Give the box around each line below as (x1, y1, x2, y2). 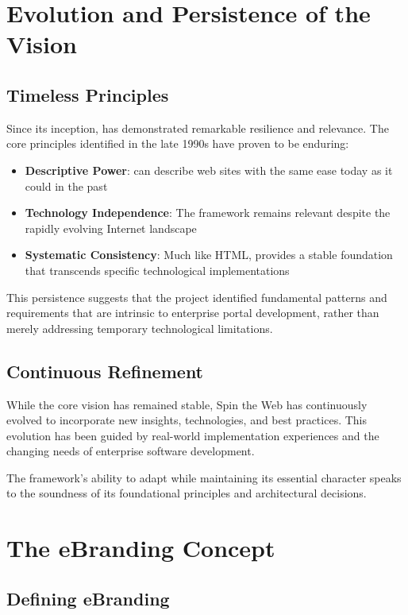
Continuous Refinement (6, 358, 204, 383)
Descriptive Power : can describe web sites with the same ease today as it (25, 161, 393, 178)
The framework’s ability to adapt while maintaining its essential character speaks (6, 469, 402, 485)
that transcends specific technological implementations (25, 261, 290, 278)
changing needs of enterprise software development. (6, 443, 255, 459)
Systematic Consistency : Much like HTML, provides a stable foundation (25, 246, 393, 263)
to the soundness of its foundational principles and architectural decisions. (6, 485, 367, 501)
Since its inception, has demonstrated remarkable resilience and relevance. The (6, 119, 389, 136)
